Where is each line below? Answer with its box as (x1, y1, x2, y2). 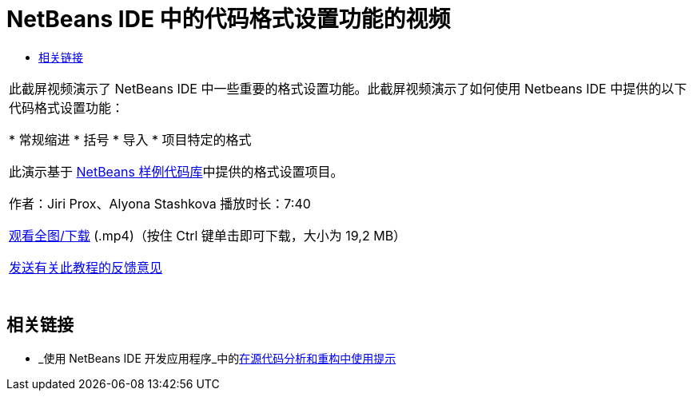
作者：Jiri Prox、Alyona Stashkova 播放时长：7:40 (9, 195, 311, 212)
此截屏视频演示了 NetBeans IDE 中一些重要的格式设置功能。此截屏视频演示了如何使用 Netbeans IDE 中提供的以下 (9, 80, 687, 97)
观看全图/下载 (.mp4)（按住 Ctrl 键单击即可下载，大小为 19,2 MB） (9, 227, 407, 244)
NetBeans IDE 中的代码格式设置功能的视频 (6, 6, 451, 33)
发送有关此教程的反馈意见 (9, 259, 163, 276)
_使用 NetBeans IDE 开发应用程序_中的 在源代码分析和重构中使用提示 (38, 351, 396, 365)
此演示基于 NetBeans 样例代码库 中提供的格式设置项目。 (9, 163, 344, 180)
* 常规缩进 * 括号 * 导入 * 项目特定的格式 (9, 131, 252, 148)
